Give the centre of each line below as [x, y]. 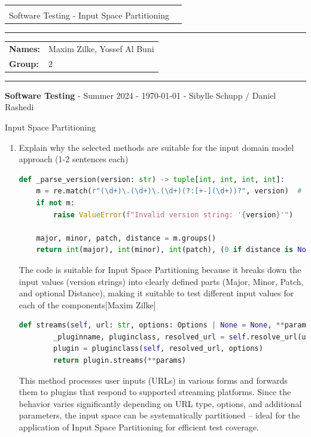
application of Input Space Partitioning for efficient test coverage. [139, 427]
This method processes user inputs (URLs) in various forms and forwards [153, 380]
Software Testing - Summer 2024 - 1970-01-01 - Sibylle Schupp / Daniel [141, 95]
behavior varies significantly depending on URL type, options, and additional [160, 403]
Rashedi [19, 107]
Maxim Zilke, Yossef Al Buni [101, 48]
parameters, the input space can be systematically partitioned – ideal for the [159, 415]
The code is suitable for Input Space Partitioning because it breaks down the [160, 269]
